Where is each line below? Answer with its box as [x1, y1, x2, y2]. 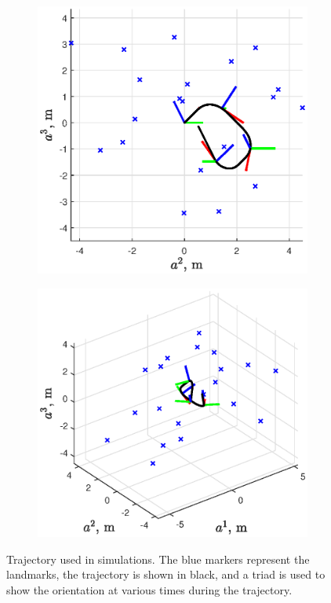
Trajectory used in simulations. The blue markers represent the [6, 550, 310, 567]
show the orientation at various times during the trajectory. [6, 581, 293, 597]
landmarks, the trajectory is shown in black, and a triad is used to [6, 566, 326, 583]
